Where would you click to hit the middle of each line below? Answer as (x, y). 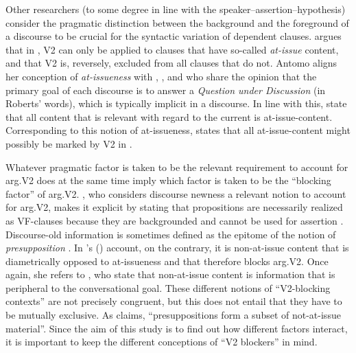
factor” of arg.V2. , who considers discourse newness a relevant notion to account (176, 193)
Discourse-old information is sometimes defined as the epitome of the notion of (171, 234)
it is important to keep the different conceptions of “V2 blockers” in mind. (162, 342)
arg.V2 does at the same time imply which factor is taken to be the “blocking (168, 180)
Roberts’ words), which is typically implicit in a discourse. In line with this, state (176, 103)
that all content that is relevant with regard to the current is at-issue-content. (169, 116)
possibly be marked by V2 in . (69, 143)
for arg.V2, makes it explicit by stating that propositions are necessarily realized (174, 207)
